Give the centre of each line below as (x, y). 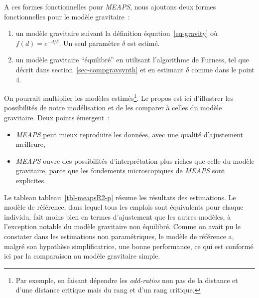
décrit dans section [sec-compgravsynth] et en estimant (100, 69)
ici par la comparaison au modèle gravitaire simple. (82, 256)
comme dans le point (223, 69)
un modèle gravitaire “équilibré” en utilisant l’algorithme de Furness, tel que (132, 60)
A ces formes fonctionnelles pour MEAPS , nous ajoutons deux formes (110, 6)
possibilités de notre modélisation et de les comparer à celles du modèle (113, 108)
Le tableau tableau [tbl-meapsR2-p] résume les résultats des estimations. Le (120, 197)
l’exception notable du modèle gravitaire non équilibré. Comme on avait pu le (122, 226)
